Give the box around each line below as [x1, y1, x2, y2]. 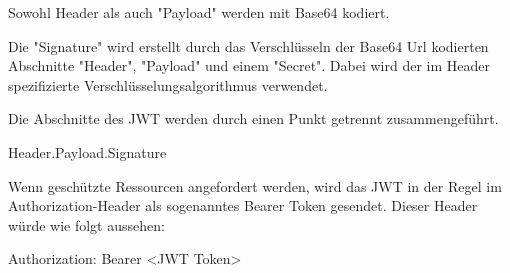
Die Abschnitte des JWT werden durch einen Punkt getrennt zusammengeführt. [8, 108, 499, 129]
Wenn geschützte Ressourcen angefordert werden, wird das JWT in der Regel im [8, 175, 502, 196]
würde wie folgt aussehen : [8, 214, 165, 235]
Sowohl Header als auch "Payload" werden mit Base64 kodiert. [8, 2, 390, 22]
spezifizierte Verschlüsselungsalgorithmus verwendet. [8, 74, 328, 95]
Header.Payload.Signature [8, 141, 167, 162]
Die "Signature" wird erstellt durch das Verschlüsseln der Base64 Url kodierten [8, 35, 489, 56]
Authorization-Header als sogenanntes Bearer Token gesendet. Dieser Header [8, 195, 478, 216]
